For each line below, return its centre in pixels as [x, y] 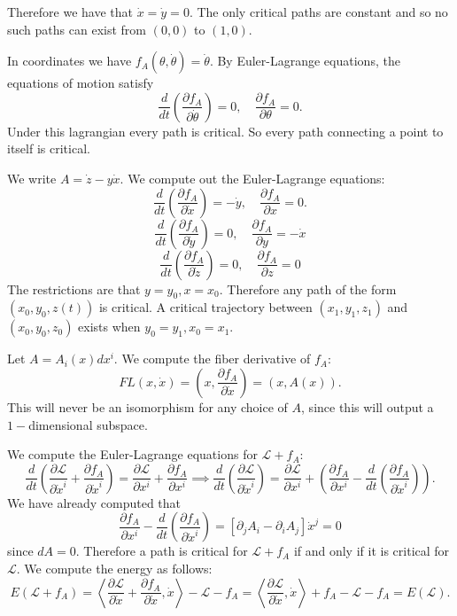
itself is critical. [49, 148]
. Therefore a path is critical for [162, 551]
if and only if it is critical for [372, 551]
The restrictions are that [74, 289]
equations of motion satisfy [81, 83]
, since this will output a [368, 406]
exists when [109, 327]
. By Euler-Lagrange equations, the [305, 61]
